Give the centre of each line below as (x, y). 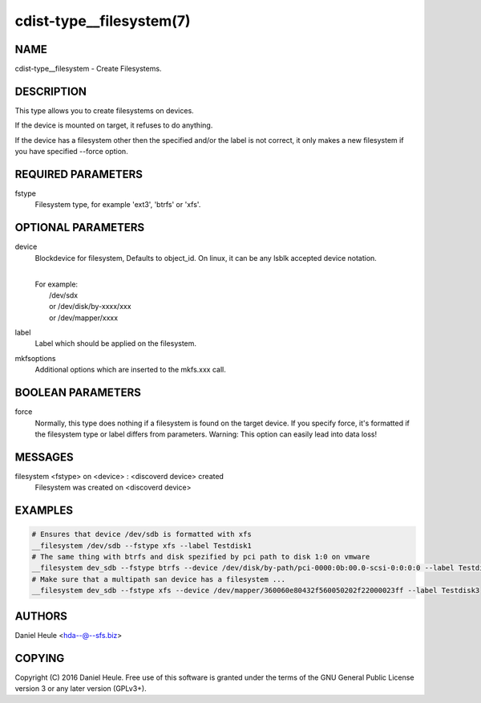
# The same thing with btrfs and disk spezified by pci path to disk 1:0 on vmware (201, 557)
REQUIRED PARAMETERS (79, 174)
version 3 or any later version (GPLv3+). (81, 688)
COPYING (40, 658)
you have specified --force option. (71, 152)
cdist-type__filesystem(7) (103, 21)
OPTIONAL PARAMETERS (80, 228)
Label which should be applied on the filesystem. (115, 343)
